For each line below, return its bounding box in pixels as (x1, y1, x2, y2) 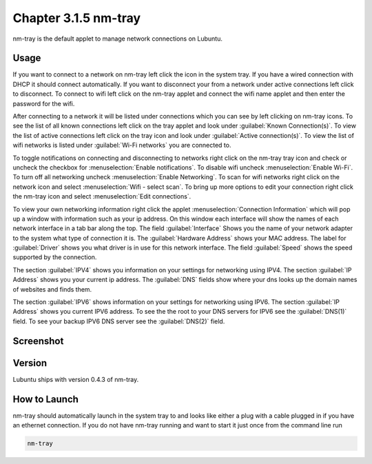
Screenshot (12, 335, 64, 347)
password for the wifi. (12, 99, 75, 108)
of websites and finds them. (12, 285, 92, 293)
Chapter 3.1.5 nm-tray (12, 10, 141, 26)
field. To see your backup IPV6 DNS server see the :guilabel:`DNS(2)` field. (12, 317, 225, 325)
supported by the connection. (12, 253, 97, 261)
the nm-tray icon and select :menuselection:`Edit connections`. (12, 192, 192, 201)
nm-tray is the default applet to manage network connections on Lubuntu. (12, 34, 223, 43)
